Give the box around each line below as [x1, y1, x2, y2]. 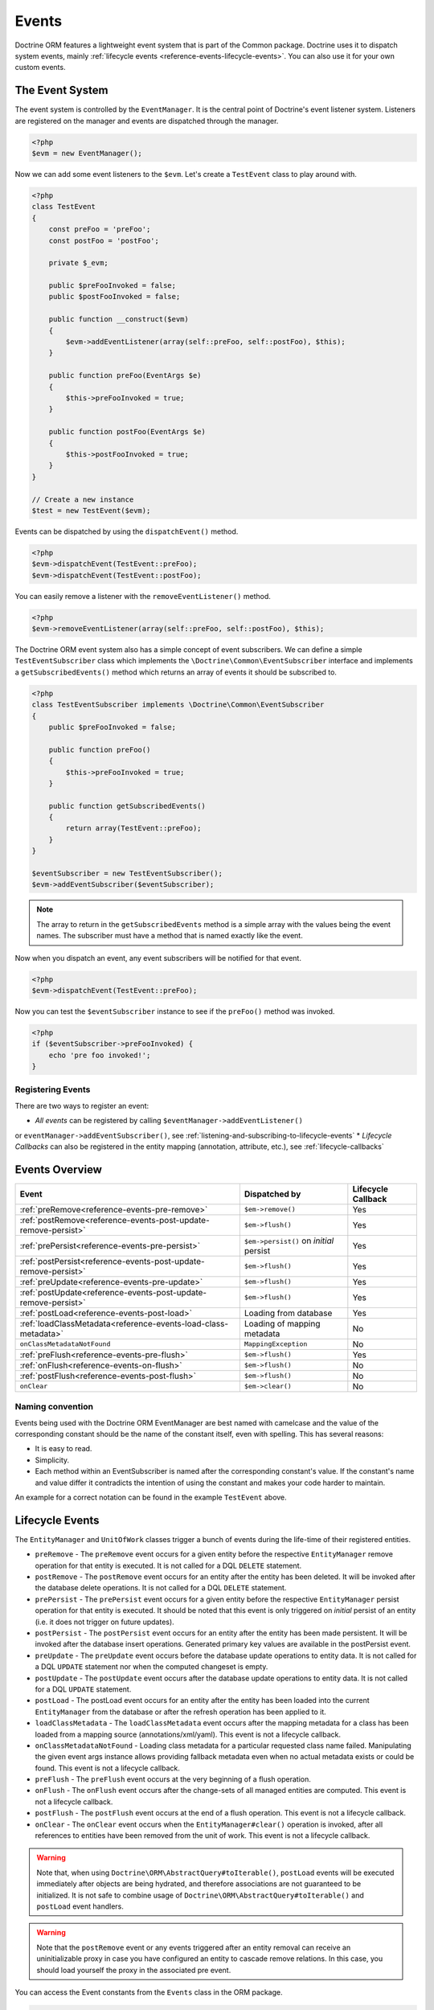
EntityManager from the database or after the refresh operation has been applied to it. [35, 1707, 327, 1717]
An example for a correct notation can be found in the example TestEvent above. [14, 1492, 287, 1502]
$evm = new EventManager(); [31, 149, 142, 158]
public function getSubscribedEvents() [48, 801, 207, 810]
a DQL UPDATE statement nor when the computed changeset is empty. [35, 1662, 268, 1672]
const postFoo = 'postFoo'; [48, 236, 160, 245]
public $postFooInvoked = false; [48, 292, 181, 301]
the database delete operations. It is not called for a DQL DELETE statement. [35, 1583, 287, 1593]
